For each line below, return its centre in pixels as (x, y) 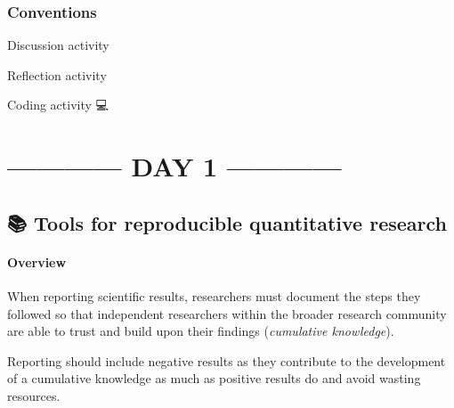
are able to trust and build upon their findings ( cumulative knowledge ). (201, 331)
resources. (34, 395)
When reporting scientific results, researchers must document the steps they (214, 295)
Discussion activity (58, 45)
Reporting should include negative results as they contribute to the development (227, 360)
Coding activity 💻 (58, 105)
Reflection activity (57, 74)
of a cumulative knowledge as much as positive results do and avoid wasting (214, 378)
